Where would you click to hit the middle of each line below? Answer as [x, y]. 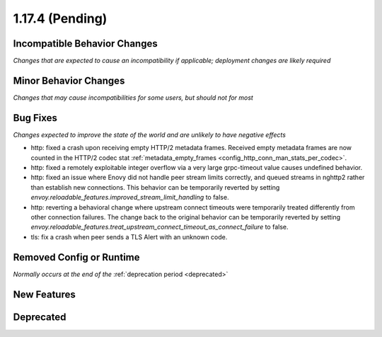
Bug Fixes [35, 118]
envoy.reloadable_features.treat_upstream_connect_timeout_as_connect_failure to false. [160, 227]
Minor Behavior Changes [69, 80]
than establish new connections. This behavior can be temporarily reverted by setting [155, 187]
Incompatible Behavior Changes [86, 44]
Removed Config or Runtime [76, 257]
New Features [44, 294]
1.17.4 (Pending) [60, 18]
